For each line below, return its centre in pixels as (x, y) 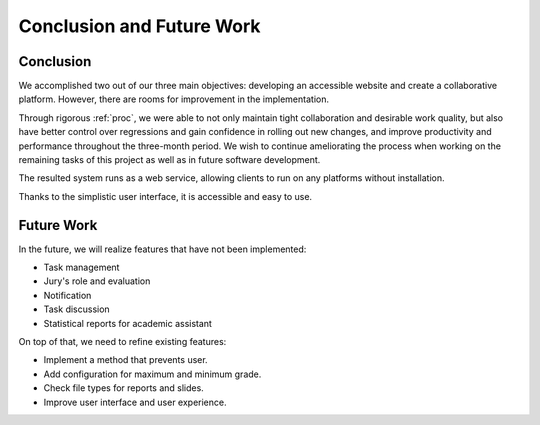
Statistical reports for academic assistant (127, 323)
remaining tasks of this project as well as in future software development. (169, 160)
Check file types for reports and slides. (123, 388)
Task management (81, 267)
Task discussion (76, 309)
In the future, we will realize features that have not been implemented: (162, 249)
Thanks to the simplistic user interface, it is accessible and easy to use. (165, 196)
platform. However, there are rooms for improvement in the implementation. (174, 99)
